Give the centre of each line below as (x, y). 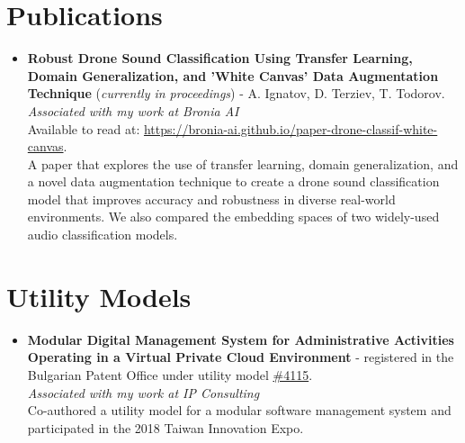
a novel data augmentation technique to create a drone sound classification (233, 181)
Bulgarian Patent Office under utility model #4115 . (170, 374)
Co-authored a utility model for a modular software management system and (239, 410)
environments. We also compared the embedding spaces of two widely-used (233, 217)
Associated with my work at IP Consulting (143, 392)
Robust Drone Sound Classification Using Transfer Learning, (220, 58)
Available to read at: (84, 128)
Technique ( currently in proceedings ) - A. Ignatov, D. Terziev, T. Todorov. (236, 93)
